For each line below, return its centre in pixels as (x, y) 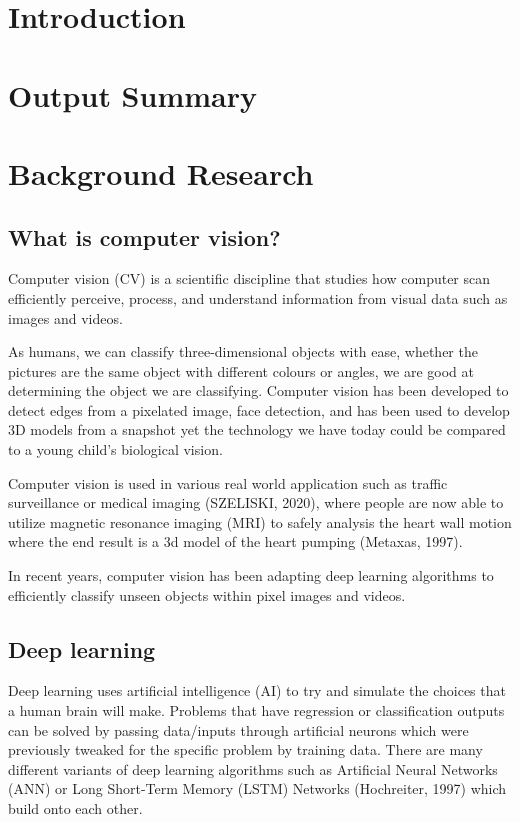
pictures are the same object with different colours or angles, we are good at (241, 370)
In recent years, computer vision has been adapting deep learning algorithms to (251, 575)
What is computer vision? (144, 236)
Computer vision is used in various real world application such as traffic (228, 482)
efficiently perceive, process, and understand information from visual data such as (258, 297)
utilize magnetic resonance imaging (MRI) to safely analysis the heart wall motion (260, 521)
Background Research (161, 172)
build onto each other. (75, 808)
